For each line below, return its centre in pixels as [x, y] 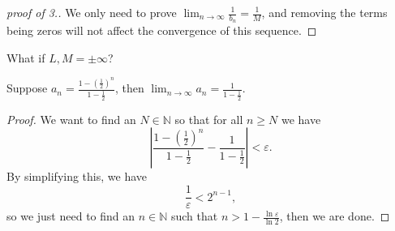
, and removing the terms [324, 12]
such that [194, 216]
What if [26, 57]
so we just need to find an [71, 216]
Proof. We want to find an [71, 119]
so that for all [209, 119]
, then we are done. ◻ [335, 216]
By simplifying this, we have [77, 176]
